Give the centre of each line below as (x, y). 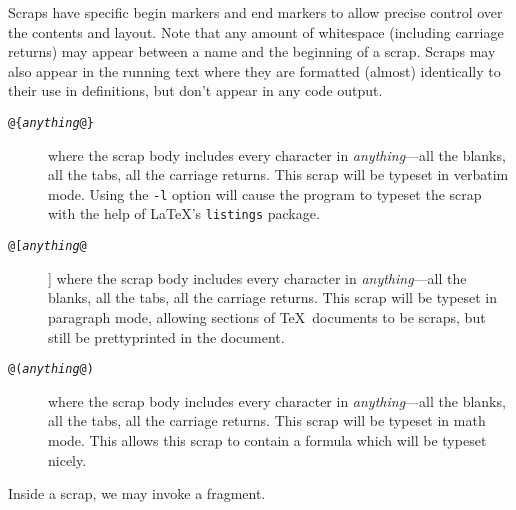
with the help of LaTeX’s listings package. (184, 213)
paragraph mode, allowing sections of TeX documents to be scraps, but (267, 316)
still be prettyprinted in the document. (166, 336)
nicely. (67, 459)
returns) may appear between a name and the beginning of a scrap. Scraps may (252, 51)
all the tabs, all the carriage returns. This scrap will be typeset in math (267, 420)
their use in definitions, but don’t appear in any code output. (195, 90)
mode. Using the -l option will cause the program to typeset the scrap (265, 193)
